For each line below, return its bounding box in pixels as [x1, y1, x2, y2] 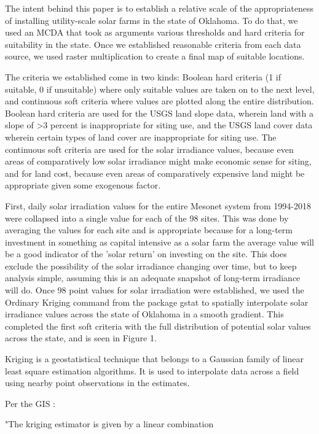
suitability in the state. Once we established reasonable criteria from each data [5, 37, 301, 50]
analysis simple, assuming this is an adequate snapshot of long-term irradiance [5, 271, 301, 284]
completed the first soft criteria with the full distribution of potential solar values [5, 319, 311, 332]
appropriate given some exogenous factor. [5, 179, 161, 192]
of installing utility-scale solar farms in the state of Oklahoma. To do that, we [5, 14, 298, 26]
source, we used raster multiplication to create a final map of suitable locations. [5, 50, 305, 63]
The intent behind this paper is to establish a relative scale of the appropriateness [5, 2, 313, 14]
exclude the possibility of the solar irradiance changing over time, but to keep [5, 259, 297, 272]
